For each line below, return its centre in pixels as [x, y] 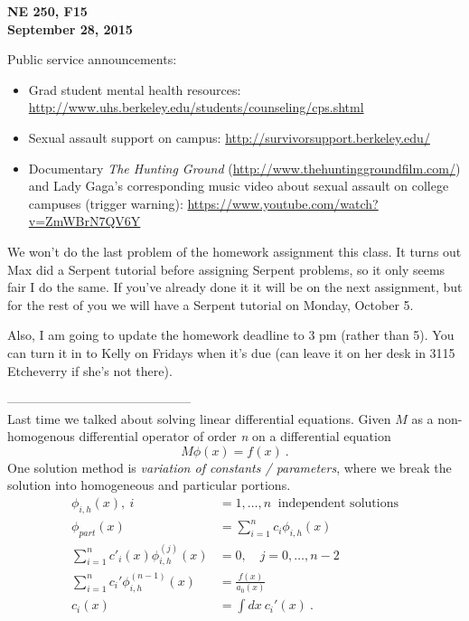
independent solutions [338, 504]
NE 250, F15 [47, 11]
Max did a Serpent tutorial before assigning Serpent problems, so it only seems [226, 269]
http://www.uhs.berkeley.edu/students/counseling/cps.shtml [196, 107]
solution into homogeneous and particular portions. [149, 485]
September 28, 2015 [70, 28]
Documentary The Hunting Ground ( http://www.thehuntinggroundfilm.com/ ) [244, 168]
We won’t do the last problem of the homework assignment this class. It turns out [234, 251]
